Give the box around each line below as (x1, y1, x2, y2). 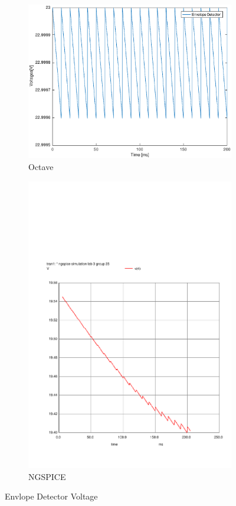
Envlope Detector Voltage (5, 490, 98, 502)
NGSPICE (28, 470, 66, 482)
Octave (28, 160, 54, 172)
